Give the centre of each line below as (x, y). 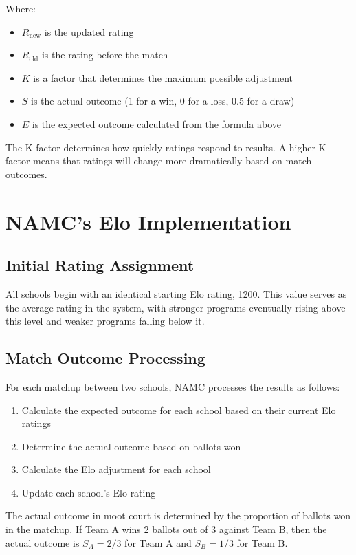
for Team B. (262, 542)
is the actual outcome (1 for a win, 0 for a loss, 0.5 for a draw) (163, 101)
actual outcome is (43, 542)
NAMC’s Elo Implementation (148, 221)
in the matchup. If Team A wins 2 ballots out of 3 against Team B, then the (166, 529)
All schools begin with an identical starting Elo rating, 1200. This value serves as (176, 293)
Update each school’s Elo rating (89, 492)
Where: (21, 8)
